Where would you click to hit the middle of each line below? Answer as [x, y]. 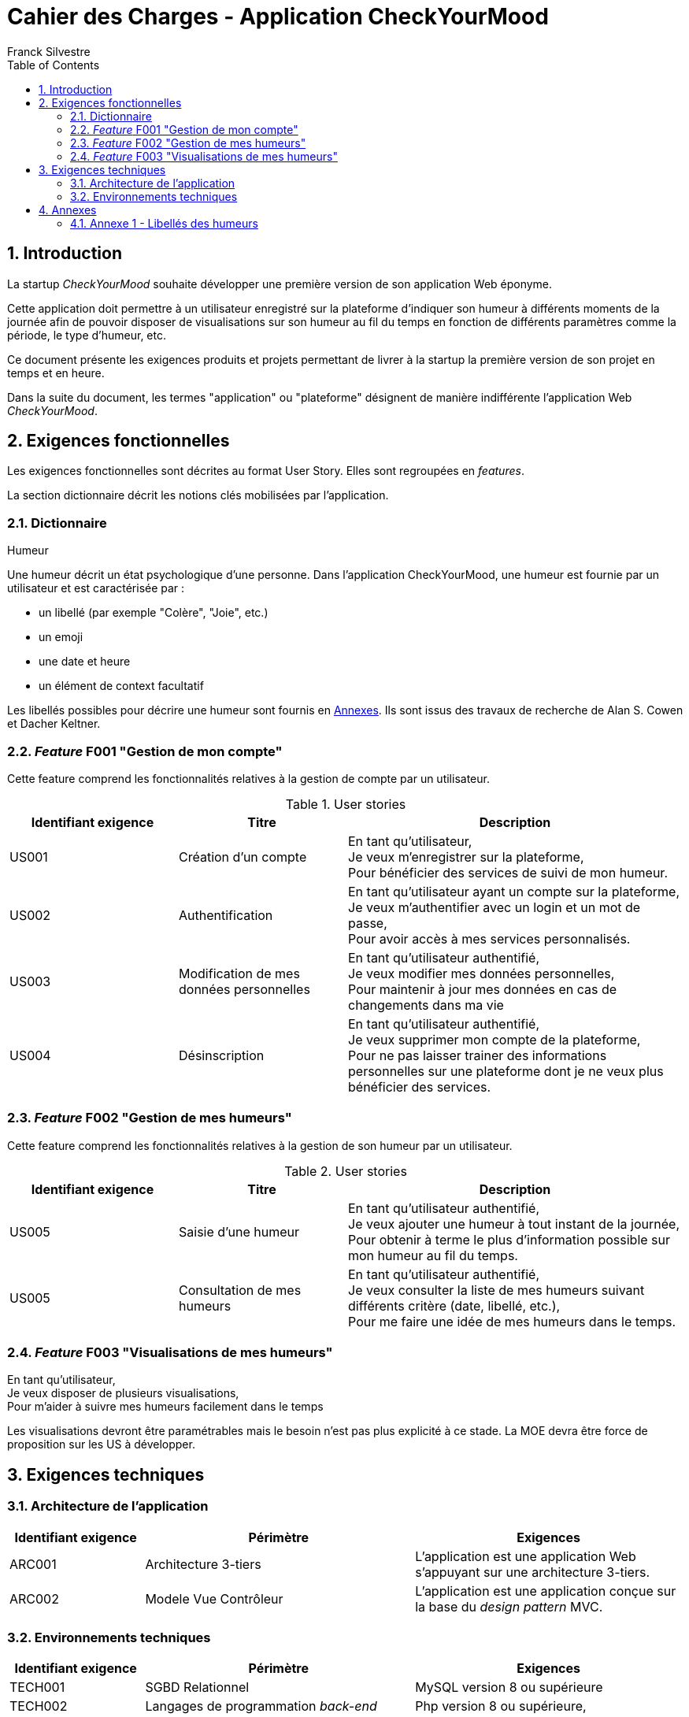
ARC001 [33, 1564]
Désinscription [222, 1055]
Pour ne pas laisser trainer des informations [478, 1055]
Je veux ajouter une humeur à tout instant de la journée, [514, 1224]
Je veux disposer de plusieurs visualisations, [123, 1393]
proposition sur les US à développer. [101, 1444]
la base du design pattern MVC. [509, 1606]
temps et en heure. [56, 373]
